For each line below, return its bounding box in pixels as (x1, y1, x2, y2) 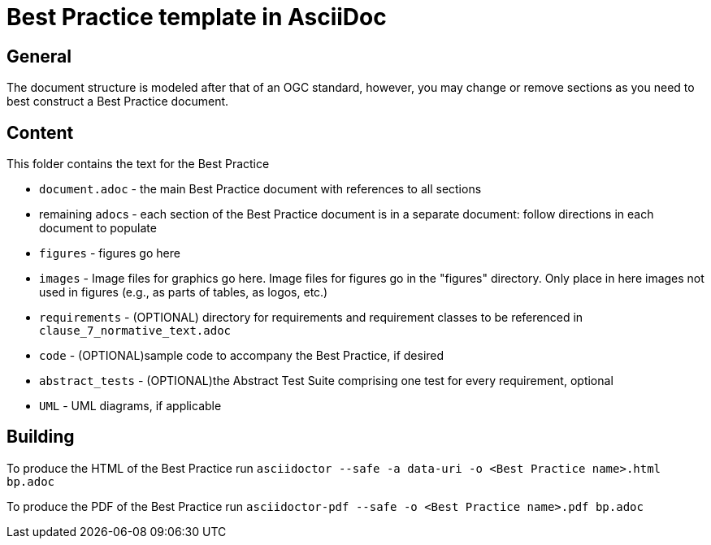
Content (7, 122, 74, 143)
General (7, 45, 72, 67)
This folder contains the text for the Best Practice (7, 157, 270, 171)
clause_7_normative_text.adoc (39, 324, 232, 338)
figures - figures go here (39, 246, 180, 261)
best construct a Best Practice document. (7, 94, 229, 109)
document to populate (39, 221, 157, 236)
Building (7, 426, 75, 448)
